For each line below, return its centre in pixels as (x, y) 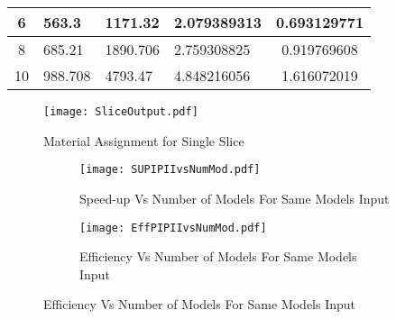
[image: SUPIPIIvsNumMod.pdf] (170, 170)
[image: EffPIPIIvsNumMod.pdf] (173, 228)
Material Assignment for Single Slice (144, 140)
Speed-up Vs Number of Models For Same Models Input (235, 198)
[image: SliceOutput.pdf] (121, 112)
